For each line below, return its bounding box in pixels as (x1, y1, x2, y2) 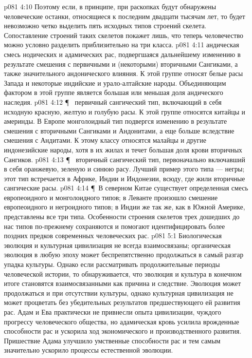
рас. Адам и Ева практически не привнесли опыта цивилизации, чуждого (4, 307, 221, 317)
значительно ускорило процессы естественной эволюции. (4, 345, 173, 355)
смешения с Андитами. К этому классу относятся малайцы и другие (4, 135, 206, 145)
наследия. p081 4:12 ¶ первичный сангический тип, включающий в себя (4, 96, 222, 107)
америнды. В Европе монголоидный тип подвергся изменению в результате (4, 116, 227, 126)
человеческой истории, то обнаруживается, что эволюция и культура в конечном (4, 268, 242, 279)
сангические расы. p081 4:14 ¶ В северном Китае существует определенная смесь (4, 183, 248, 193)
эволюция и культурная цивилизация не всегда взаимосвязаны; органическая (4, 240, 231, 250)
